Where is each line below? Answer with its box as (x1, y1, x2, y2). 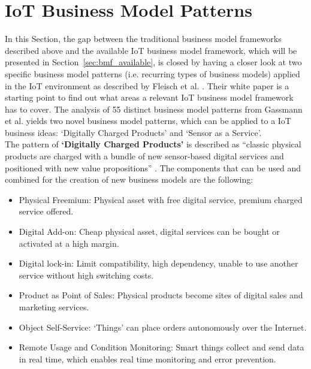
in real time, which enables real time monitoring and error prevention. (19, 352, 276, 365)
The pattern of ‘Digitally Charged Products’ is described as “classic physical (5, 138, 301, 150)
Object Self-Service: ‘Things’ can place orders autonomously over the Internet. (19, 320, 307, 333)
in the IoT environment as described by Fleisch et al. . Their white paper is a (5, 79, 289, 92)
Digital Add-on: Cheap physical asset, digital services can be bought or (19, 225, 280, 238)
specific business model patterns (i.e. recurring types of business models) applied (5, 67, 300, 80)
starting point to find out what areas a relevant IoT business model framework (5, 91, 294, 104)
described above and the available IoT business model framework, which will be (5, 44, 297, 56)
